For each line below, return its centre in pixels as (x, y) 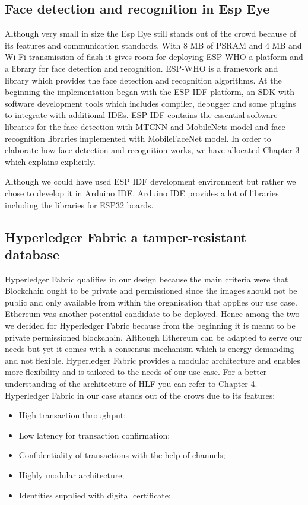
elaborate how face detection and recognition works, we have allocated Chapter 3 (152, 150)
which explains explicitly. (50, 161)
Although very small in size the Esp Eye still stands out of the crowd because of (150, 34)
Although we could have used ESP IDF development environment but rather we (150, 181)
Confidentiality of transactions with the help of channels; (122, 455)
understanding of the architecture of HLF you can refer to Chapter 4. (131, 384)
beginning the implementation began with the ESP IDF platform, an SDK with (150, 92)
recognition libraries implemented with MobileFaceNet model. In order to (138, 138)
